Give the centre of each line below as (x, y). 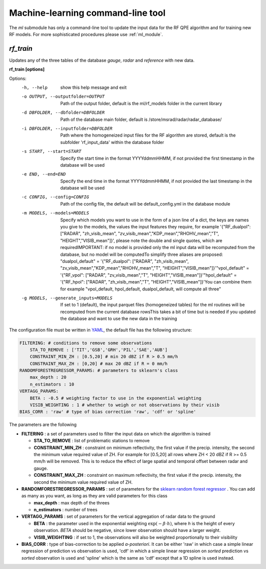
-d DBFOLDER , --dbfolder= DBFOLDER (63, 113)
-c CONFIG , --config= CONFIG (55, 197)
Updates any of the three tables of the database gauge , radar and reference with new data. (102, 60)
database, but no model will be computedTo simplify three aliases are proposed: (142, 254)
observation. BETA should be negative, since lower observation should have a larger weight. (127, 531)
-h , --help (34, 88)
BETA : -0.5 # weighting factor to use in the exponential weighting (116, 398)
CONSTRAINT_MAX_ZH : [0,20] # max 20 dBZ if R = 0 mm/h (99, 363)
